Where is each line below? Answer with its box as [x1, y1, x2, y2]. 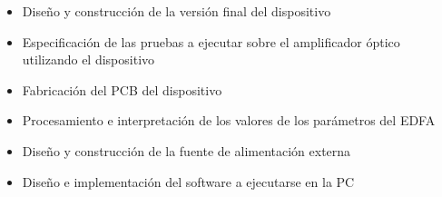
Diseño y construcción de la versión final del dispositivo [22, 2, 331, 20]
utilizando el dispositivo [22, 50, 155, 69]
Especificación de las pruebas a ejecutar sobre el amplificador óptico [22, 32, 400, 51]
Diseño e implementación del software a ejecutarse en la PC [22, 172, 355, 191]
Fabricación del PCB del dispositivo [22, 80, 222, 99]
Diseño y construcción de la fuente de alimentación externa [22, 141, 351, 160]
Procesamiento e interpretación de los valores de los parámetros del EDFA [22, 111, 436, 130]
